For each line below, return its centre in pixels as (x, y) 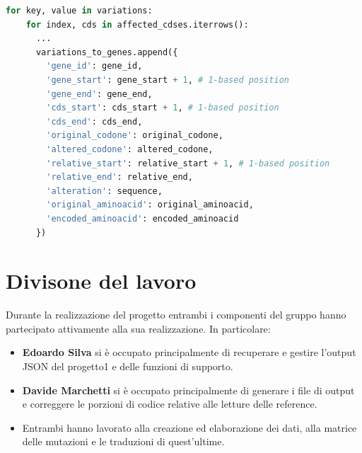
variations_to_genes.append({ (107, 52)
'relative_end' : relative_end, (119, 177)
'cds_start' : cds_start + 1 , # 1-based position (163, 108)
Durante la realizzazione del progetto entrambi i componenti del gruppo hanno (176, 315)
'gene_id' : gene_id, (94, 66)
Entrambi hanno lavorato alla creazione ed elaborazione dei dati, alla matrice (189, 427)
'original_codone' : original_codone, (135, 136)
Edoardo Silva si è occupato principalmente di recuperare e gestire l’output (189, 352)
